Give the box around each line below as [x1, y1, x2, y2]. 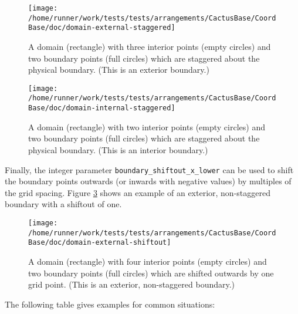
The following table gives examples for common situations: [5, 298, 215, 310]
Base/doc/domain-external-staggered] [28, 23, 175, 32]
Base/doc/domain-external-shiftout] [28, 238, 171, 247]
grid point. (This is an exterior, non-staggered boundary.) [28, 278, 235, 291]
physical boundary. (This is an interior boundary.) [28, 143, 208, 156]
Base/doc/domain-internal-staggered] [28, 104, 175, 113]
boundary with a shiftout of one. [5, 198, 122, 210]
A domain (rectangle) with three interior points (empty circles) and [28, 40, 271, 52]
